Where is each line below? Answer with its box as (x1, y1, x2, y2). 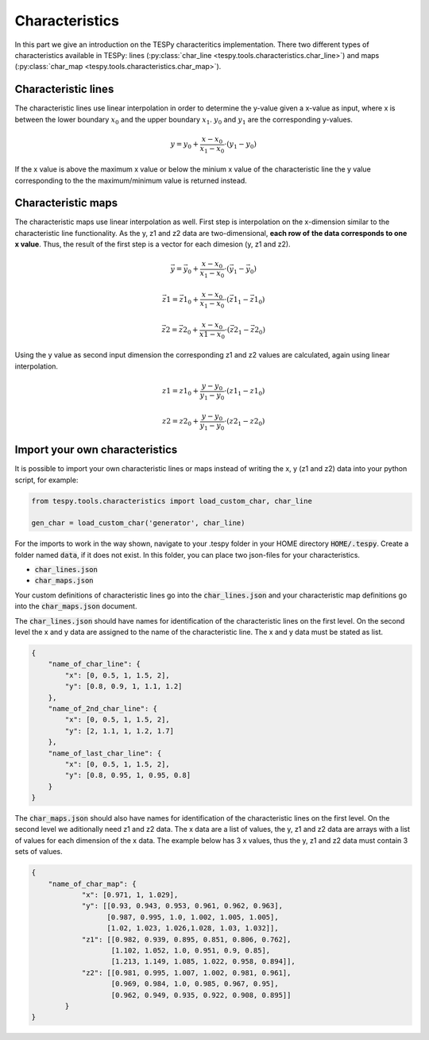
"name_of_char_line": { (48, 659, 141, 669)
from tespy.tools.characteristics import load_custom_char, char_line (31, 497, 313, 505)
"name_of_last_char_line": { (48, 748, 162, 758)
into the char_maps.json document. (14, 601, 137, 611)
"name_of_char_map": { (48, 879, 137, 888)
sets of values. (14, 847, 63, 856)
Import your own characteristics (14, 443, 178, 457)
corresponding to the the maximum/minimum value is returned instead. (14, 176, 248, 185)
